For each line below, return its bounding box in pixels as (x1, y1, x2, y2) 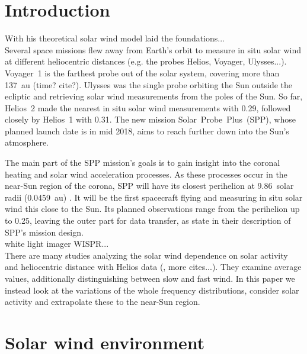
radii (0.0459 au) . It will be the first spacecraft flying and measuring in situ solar (5, 191, 303, 203)
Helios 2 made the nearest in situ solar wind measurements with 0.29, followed (5, 101, 291, 114)
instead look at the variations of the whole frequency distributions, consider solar (5, 284, 299, 296)
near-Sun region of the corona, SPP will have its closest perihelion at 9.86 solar (5, 179, 294, 192)
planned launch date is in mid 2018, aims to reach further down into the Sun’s (5, 124, 289, 137)
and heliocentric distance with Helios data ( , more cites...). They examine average (5, 260, 302, 273)
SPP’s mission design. (5, 226, 84, 238)
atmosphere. (5, 136, 49, 149)
